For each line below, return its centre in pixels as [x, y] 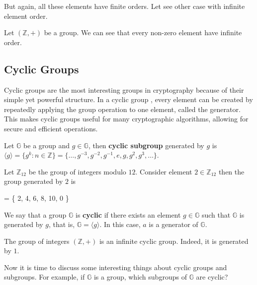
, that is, [62, 224]
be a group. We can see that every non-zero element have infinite [143, 32]
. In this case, [120, 224]
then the [231, 171]
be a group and [47, 145]
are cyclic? [212, 277]
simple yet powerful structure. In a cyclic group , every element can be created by [128, 99]
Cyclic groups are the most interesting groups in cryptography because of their [124, 89]
